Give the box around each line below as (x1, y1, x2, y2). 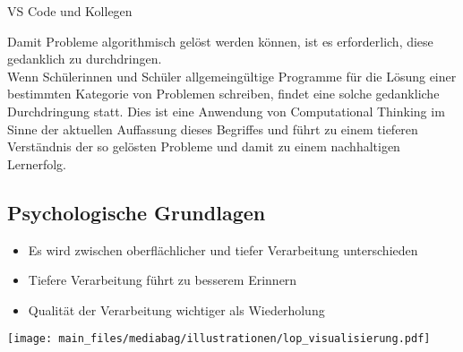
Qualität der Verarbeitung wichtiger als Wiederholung (28, 300, 325, 319)
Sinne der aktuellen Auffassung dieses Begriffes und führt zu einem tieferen (7, 119, 418, 138)
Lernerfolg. (7, 154, 67, 173)
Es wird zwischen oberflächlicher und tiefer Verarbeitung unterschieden (28, 240, 418, 259)
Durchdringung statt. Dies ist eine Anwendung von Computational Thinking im (7, 101, 445, 120)
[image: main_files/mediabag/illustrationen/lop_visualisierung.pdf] (7, 332, 431, 346)
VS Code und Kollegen (7, 2, 133, 20)
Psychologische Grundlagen (7, 198, 266, 226)
